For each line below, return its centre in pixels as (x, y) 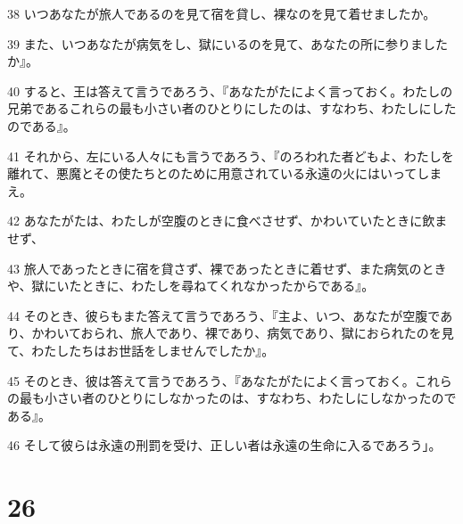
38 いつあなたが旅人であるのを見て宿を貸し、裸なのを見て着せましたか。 (222, 13)
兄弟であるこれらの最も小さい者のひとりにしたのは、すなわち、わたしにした (232, 108)
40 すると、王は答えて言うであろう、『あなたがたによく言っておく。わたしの (230, 90)
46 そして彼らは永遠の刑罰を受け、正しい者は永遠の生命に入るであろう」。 (224, 445)
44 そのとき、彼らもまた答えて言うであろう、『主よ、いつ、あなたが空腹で (224, 315)
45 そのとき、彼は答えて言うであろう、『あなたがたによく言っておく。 (211, 380)
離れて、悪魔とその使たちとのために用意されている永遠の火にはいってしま (225, 173)
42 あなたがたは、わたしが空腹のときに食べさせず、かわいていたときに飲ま (227, 221)
